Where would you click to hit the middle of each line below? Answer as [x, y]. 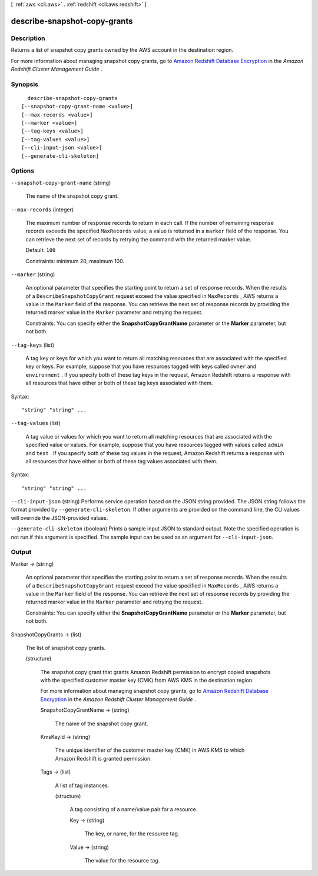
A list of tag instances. [82, 785]
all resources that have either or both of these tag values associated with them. [122, 461]
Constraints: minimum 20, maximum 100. [75, 261]
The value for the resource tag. [122, 860]
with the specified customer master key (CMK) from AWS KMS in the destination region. [147, 681]
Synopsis [24, 84]
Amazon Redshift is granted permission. [104, 758]
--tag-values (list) [36, 423]
